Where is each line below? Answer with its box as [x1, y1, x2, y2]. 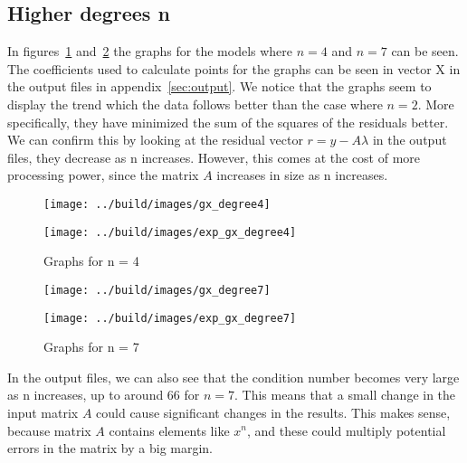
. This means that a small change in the [234, 385, 456, 404]
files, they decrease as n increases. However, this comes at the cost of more [7, 147, 421, 166]
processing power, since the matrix [7, 165, 199, 184]
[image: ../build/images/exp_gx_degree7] [43, 311, 297, 325]
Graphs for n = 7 [43, 337, 139, 356]
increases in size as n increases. [216, 165, 388, 184]
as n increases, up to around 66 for [7, 385, 200, 404]
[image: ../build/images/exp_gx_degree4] [43, 225, 297, 239]
